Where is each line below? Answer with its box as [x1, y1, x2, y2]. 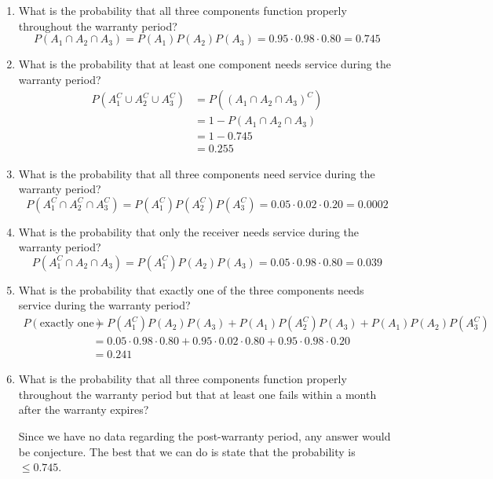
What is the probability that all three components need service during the [18, 165, 375, 181]
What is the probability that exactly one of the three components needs [18, 281, 364, 298]
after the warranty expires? [18, 401, 149, 418]
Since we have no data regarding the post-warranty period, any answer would [18, 427, 391, 444]
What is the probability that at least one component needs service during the [18, 56, 391, 72]
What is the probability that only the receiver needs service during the [18, 223, 360, 239]
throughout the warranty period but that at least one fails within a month [18, 386, 377, 402]
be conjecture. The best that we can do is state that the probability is [18, 443, 356, 459]
